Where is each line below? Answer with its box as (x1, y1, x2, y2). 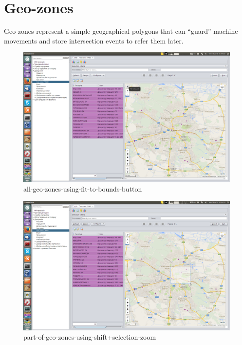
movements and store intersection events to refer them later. (4, 35, 184, 45)
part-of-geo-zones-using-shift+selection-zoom (23, 332, 156, 342)
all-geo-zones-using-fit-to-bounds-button (23, 183, 142, 194)
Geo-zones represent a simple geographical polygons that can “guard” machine (4, 26, 238, 36)
